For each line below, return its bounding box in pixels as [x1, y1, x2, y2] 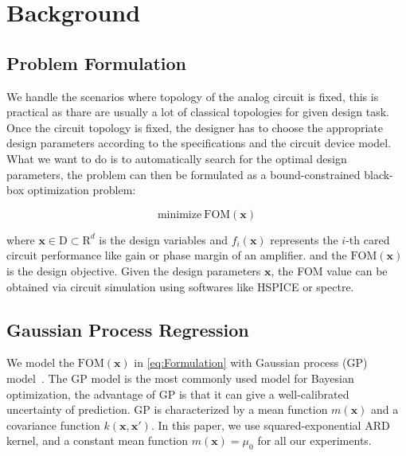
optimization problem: [27, 181, 136, 198]
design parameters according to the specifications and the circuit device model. [6, 134, 392, 151]
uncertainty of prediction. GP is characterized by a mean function [6, 401, 328, 418]
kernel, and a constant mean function [6, 432, 189, 449]
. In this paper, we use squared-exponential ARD [150, 416, 390, 433]
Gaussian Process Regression [6, 317, 249, 341]
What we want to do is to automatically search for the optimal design [6, 150, 347, 166]
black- [364, 166, 393, 182]
